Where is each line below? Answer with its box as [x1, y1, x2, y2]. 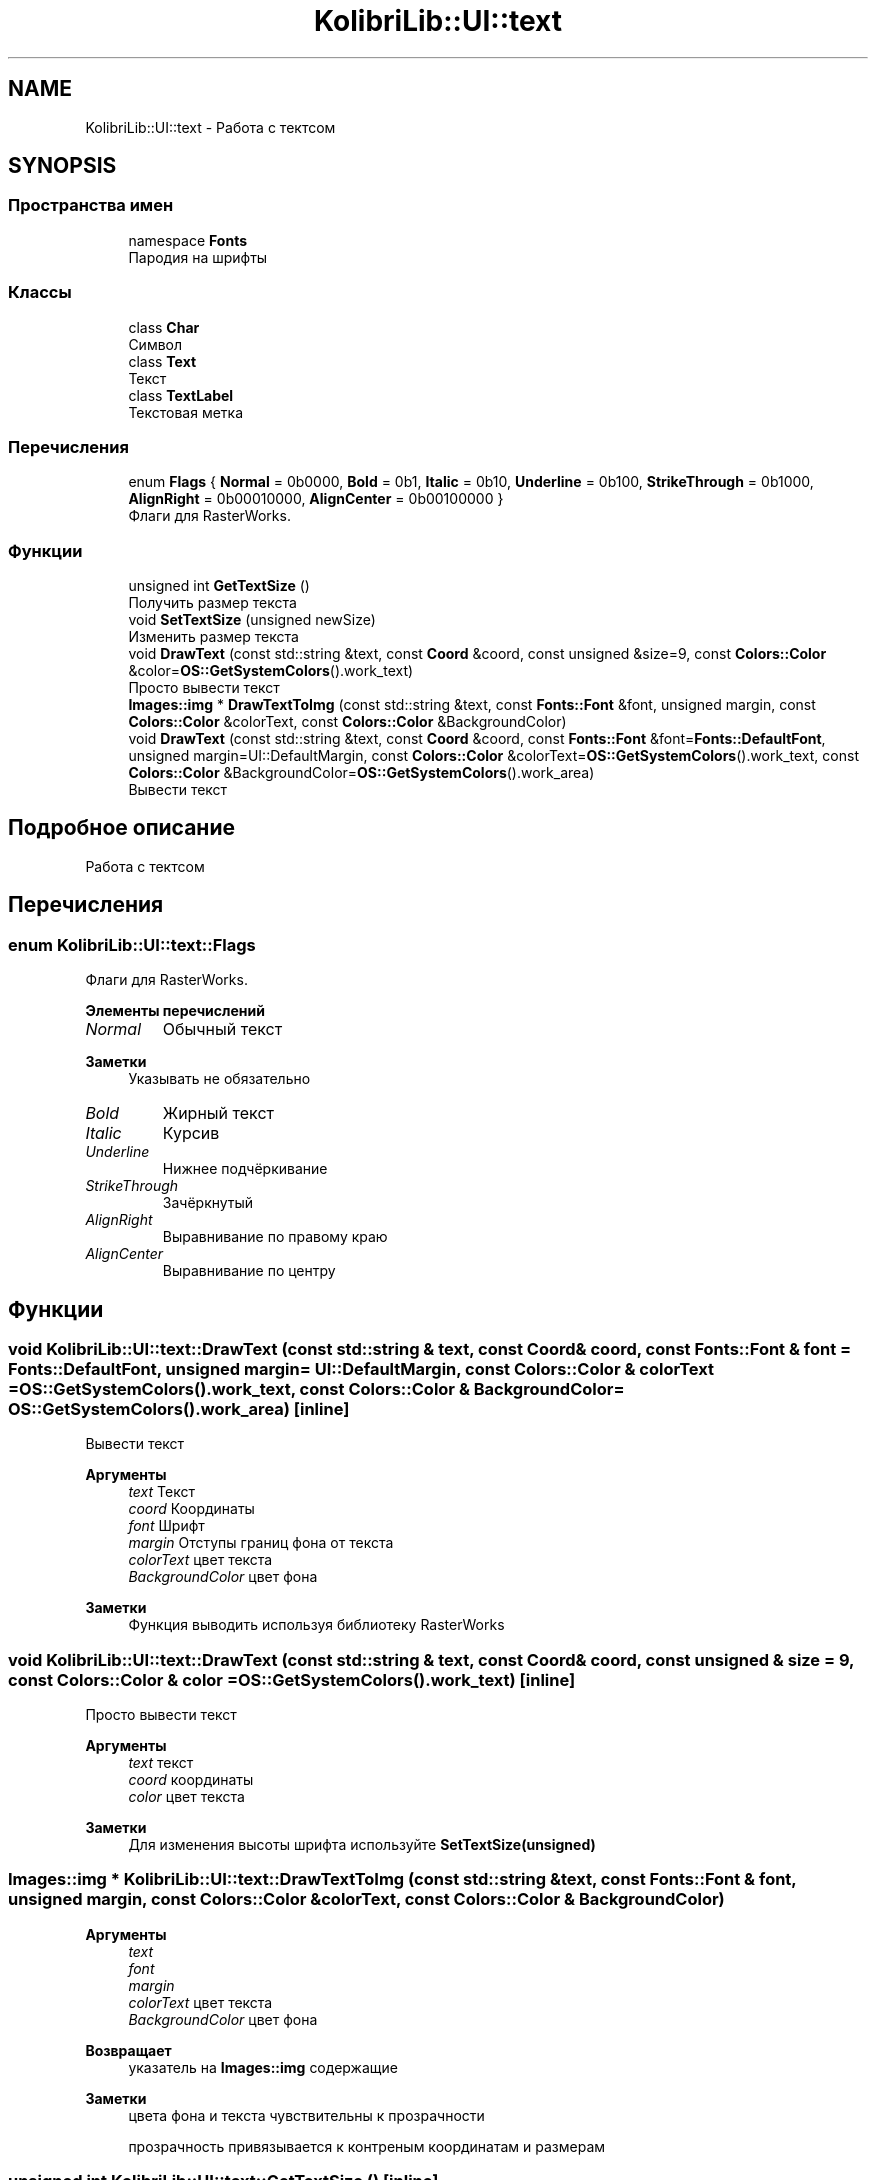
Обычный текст [162, 1019, 283, 1040]
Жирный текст [162, 1103, 274, 1124]
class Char [128, 318, 200, 336]
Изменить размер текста [128, 628, 299, 646]
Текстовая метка [128, 403, 244, 421]
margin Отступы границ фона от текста [128, 1534, 394, 1552]
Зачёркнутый [162, 1194, 254, 1212]
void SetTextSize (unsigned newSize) [128, 611, 376, 629]
